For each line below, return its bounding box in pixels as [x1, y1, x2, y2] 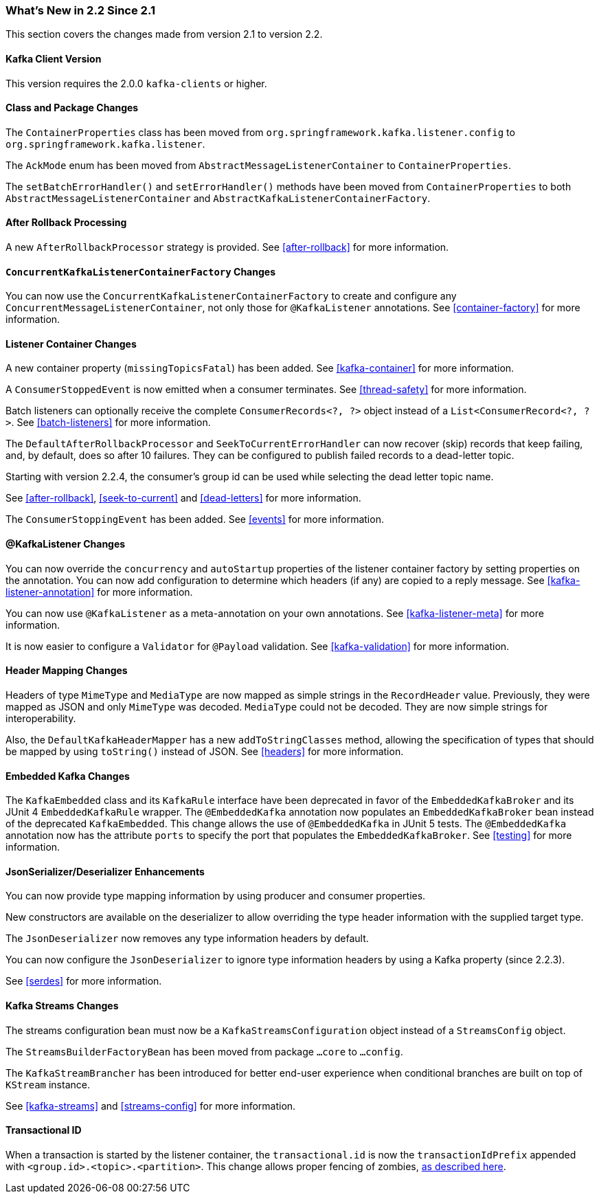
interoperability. [5, 712, 76, 724]
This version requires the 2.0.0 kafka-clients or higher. [5, 77, 267, 89]
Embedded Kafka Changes [5, 770, 130, 782]
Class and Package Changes [5, 102, 139, 114]
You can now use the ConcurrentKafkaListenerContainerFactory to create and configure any [5, 290, 457, 302]
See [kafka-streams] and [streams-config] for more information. [5, 1099, 296, 1112]
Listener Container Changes [5, 337, 137, 350]
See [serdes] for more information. [5, 975, 162, 987]
